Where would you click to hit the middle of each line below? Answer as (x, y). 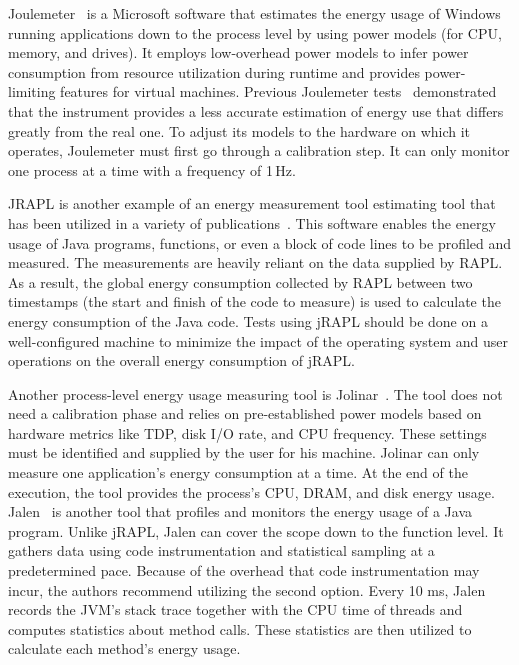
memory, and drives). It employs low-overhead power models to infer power (238, 52)
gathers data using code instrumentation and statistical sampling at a (221, 550)
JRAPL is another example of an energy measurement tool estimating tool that (252, 203)
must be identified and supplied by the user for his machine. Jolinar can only (244, 452)
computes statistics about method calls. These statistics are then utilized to (240, 628)
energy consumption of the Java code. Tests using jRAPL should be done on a (248, 320)
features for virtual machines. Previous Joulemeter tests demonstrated (278, 91)
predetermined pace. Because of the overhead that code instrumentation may (244, 570)
